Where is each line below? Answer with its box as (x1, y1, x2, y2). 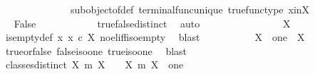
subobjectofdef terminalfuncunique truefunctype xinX (70, 2, 310, 16)
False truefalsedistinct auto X (14, 16, 291, 30)
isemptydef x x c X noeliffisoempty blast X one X (5, 30, 305, 44)
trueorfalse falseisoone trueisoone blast (5, 43, 187, 58)
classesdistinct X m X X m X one (5, 57, 184, 72)
